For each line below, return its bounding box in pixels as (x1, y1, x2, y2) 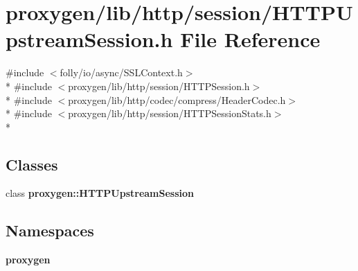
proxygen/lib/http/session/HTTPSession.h (68, 78, 250, 93)
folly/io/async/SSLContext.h (60, 65, 183, 80)
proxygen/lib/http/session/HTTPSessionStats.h (68, 106, 271, 121)
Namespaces (6, 220, 94, 241)
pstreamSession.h (6, 25, 173, 53)
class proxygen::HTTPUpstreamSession (6, 186, 195, 200)
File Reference (180, 25, 321, 53)
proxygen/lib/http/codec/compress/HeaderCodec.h (68, 92, 286, 107)
